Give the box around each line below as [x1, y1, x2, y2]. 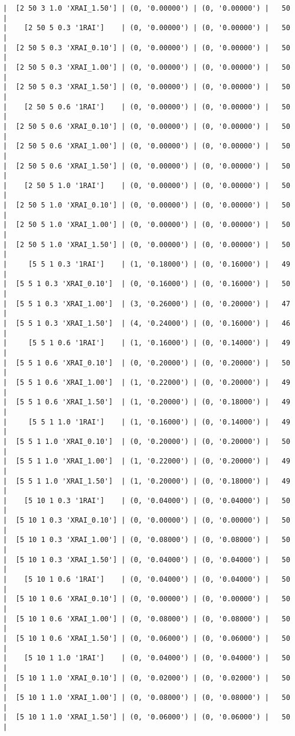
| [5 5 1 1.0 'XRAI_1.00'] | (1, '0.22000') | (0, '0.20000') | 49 [3, 457, 290, 466]
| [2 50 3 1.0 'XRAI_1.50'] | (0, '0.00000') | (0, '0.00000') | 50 [3, 4, 290, 12]
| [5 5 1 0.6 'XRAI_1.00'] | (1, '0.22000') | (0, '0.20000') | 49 [3, 378, 290, 387]
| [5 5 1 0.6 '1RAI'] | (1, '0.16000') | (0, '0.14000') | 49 [3, 339, 290, 348]
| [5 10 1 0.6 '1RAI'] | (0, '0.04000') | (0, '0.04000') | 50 [3, 575, 290, 584]
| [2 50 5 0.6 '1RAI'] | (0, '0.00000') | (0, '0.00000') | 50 [3, 102, 290, 111]
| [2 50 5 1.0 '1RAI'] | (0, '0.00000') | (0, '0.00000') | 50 [3, 181, 290, 190]
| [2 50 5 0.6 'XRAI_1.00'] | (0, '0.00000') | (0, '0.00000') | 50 [3, 142, 290, 151]
